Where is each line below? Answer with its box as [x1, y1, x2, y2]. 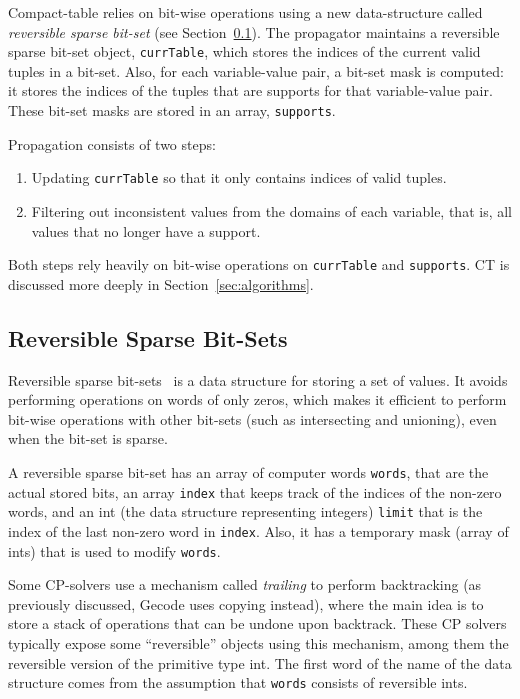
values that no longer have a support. [31, 220, 261, 241]
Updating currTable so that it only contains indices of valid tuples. [31, 167, 447, 188]
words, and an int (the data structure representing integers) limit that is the [8, 501, 483, 522]
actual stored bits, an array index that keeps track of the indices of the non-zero [8, 481, 502, 502]
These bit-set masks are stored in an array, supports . [8, 100, 336, 121]
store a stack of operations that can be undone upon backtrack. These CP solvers [8, 613, 507, 634]
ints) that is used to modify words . [8, 540, 221, 561]
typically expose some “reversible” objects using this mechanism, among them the [8, 633, 509, 654]
